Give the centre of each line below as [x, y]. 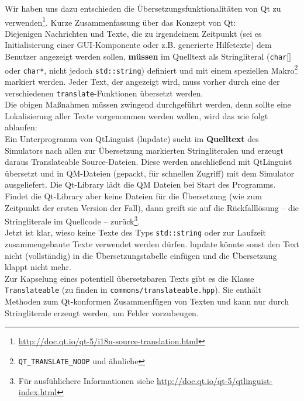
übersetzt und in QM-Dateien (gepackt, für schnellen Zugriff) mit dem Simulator [150, 173]
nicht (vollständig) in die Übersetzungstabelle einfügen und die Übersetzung [141, 255]
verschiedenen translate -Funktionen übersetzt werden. [104, 93]
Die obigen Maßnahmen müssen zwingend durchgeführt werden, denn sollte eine [148, 104]
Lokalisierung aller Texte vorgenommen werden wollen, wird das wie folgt [137, 115]
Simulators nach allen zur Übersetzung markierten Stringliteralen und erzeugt [144, 150]
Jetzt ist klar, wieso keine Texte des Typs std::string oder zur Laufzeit [136, 232]
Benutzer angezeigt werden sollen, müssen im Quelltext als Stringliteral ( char [146, 56]
